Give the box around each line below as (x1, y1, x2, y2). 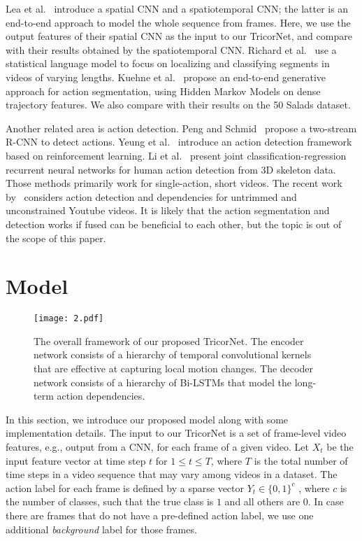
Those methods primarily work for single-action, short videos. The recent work (6, 176, 342, 190)
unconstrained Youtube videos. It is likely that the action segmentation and (6, 203, 330, 218)
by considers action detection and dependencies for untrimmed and (6, 189, 297, 204)
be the (326, 440, 354, 454)
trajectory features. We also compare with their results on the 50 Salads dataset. (6, 97, 351, 112)
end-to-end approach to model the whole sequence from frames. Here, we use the (6, 15, 351, 29)
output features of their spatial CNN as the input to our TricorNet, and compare (6, 29, 352, 43)
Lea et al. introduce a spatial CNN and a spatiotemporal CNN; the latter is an (6, 1, 349, 15)
